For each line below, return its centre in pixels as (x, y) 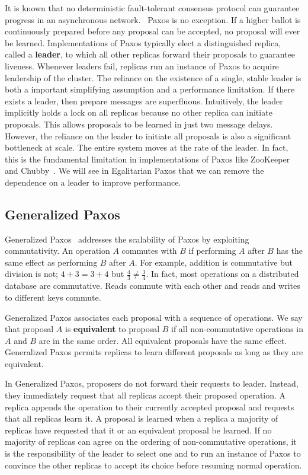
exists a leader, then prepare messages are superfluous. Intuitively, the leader (144, 101)
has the (290, 251)
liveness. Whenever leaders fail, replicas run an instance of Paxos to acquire (142, 66)
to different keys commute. (53, 297)
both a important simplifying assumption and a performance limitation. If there (150, 89)
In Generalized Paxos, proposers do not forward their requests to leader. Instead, (152, 383)
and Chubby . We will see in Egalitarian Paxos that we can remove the (134, 170)
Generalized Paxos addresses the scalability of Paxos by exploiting (127, 239)
